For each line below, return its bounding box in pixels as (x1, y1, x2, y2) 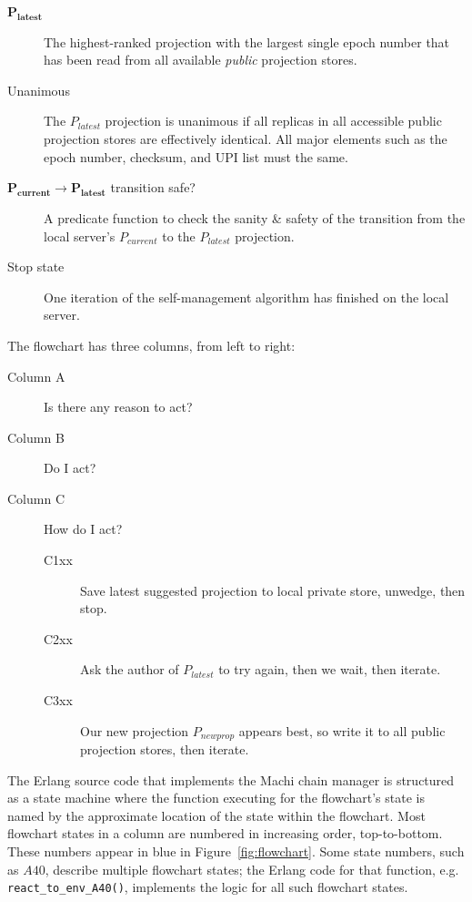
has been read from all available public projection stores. (44, 50, 357, 69)
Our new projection (80, 721, 189, 740)
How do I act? (44, 519, 123, 538)
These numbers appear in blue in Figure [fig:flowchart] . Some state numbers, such (7, 842, 465, 861)
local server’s (44, 226, 115, 245)
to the (162, 226, 196, 245)
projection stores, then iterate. (80, 740, 249, 759)
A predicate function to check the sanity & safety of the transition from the (44, 208, 466, 227)
